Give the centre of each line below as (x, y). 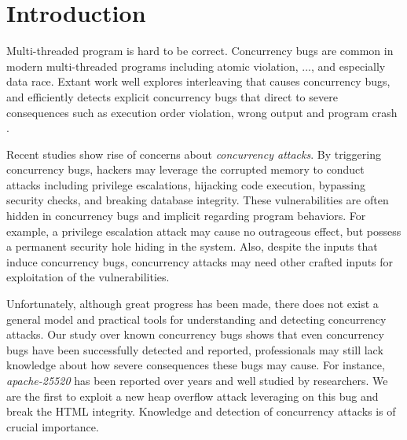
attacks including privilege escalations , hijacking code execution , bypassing (186, 184)
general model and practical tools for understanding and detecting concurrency (196, 319)
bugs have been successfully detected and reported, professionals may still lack (195, 349)
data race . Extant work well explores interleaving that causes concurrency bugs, (198, 81)
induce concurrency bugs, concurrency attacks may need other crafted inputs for (200, 261)
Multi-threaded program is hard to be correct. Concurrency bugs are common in (200, 51)
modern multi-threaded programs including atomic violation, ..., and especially (196, 66)
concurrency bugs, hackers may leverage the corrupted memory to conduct (185, 169)
